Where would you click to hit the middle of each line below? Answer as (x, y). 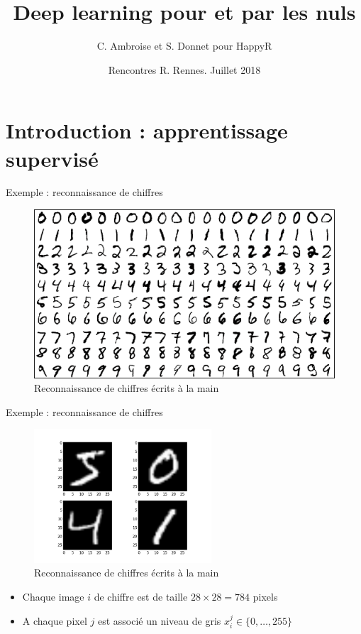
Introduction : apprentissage (147, 130)
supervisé (52, 158)
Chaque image (53, 597)
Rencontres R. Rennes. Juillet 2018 (184, 69)
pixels (265, 597)
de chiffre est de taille (141, 597)
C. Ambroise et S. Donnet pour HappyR (184, 46)
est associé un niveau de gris (159, 620)
